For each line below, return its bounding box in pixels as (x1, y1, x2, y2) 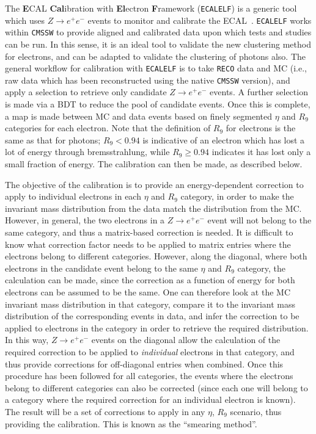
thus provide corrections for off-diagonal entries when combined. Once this (5, 357, 284, 370)
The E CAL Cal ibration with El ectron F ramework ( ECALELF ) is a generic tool (5, 2, 297, 14)
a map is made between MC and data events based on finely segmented (5, 109, 272, 122)
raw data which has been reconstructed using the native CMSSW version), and (5, 73, 290, 86)
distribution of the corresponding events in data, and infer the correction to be (5, 309, 299, 322)
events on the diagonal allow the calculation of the (91, 333, 281, 346)
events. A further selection (210, 85, 308, 98)
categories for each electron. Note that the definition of (5, 121, 211, 134)
